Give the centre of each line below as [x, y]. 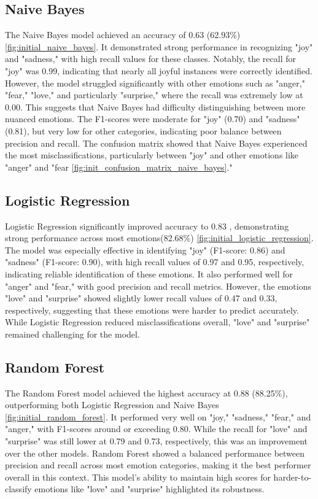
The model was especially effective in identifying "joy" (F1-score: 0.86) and [145, 249]
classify [18, 489]
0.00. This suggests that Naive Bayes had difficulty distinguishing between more [155, 106]
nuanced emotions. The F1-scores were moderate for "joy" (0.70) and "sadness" [153, 119]
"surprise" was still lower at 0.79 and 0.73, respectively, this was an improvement [156, 441]
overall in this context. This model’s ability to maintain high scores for [138, 477]
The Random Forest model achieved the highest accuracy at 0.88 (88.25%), [146, 393]
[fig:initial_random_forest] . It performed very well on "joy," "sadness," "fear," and [158, 416]
